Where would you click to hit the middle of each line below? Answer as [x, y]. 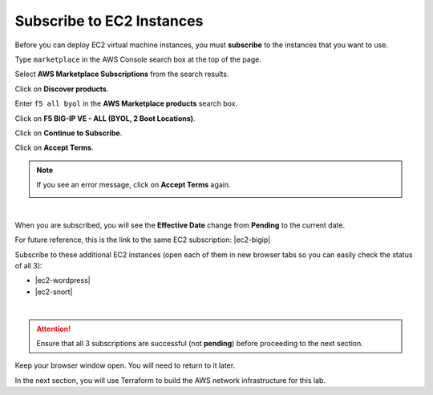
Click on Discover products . [62, 89]
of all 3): [28, 266]
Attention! [54, 328]
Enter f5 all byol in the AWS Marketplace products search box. [126, 103]
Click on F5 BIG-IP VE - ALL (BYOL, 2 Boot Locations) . [105, 118]
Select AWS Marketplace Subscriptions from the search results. [122, 74]
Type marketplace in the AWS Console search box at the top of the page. [138, 59]
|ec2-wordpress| [63, 280]
